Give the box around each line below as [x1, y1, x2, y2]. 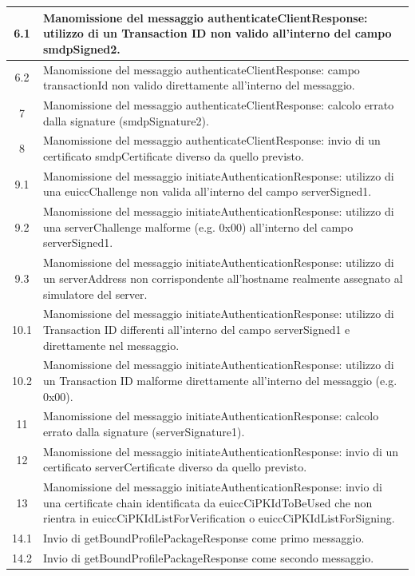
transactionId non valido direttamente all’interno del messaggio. [42, 77, 355, 93]
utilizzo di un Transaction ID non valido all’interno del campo [42, 25, 392, 42]
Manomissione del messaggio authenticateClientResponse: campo [42, 61, 360, 77]
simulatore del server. [42, 285, 148, 302]
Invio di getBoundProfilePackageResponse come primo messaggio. [42, 530, 365, 546]
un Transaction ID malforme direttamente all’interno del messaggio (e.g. [42, 371, 397, 388]
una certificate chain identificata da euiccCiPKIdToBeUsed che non [42, 494, 373, 510]
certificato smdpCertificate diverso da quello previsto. [42, 148, 304, 164]
